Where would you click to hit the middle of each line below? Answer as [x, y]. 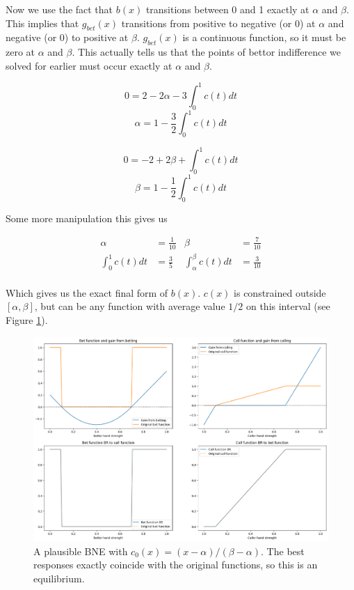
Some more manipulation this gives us [87, 218]
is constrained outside [280, 292]
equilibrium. [59, 578]
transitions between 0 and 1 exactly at [227, 9]
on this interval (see [288, 306]
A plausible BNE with [81, 551]
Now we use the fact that [59, 9]
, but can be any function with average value [130, 306]
